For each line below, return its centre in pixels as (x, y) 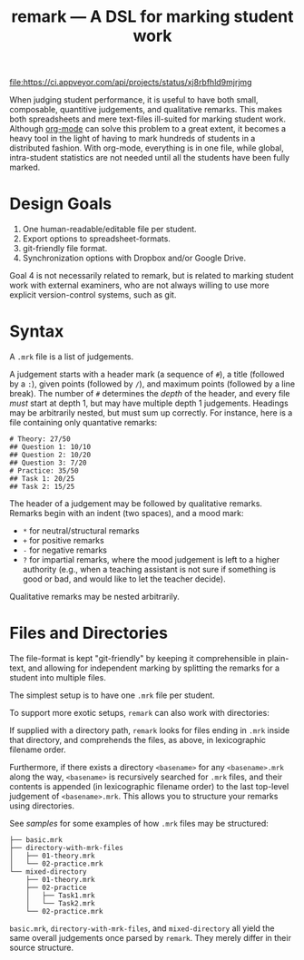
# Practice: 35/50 (44, 471)
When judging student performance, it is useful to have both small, (134, 100)
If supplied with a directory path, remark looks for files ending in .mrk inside (150, 730)
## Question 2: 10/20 (50, 456)
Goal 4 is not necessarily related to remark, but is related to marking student (152, 276)
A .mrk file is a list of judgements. (72, 357)
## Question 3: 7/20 (49, 463)
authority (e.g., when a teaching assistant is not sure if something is (149, 570)
